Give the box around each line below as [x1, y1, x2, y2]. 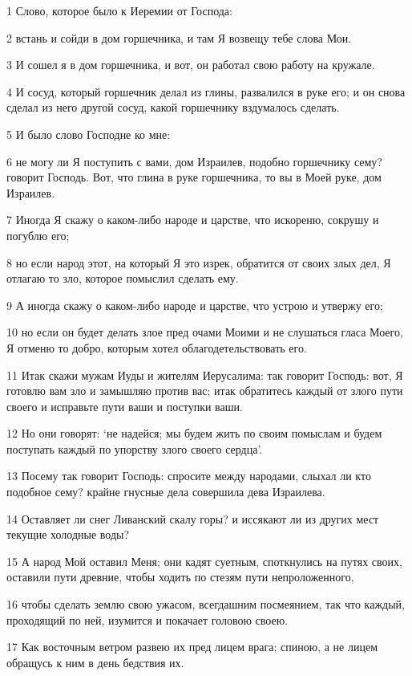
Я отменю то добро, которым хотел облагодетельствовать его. [6, 339, 307, 356]
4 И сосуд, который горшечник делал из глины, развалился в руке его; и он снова [6, 83, 406, 100]
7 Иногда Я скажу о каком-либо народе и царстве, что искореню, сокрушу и [6, 211, 379, 228]
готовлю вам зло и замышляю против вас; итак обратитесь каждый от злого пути [6, 382, 403, 399]
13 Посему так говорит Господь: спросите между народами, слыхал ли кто [6, 467, 371, 484]
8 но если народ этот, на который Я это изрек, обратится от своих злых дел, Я [6, 254, 391, 271]
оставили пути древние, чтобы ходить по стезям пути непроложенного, [6, 568, 354, 585]
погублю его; [6, 226, 70, 243]
